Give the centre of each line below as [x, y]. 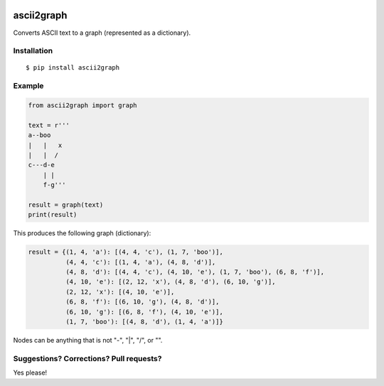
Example [28, 86]
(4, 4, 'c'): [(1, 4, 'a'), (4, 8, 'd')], [140, 262]
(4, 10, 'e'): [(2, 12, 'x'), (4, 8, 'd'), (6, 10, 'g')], [170, 282]
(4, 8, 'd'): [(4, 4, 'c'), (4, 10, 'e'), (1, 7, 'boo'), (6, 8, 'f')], [195, 272]
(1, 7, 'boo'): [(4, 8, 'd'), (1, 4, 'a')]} [144, 322]
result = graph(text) [66, 205]
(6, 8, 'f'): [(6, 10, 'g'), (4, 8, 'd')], [142, 302]
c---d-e [41, 165]
